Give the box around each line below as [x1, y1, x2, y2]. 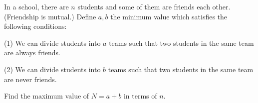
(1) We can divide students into [4, 37, 101, 48]
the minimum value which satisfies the [110, 11, 228, 21]
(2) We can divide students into [4, 64, 101, 74]
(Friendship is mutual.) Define [4, 11, 96, 21]
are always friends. [4, 47, 61, 58]
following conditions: [4, 21, 67, 31]
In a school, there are [4, 1, 69, 11]
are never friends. [4, 74, 57, 84]
